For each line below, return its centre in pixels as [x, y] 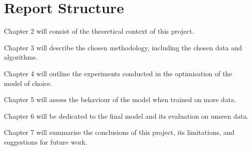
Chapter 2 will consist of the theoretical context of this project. [99, 31]
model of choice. [28, 83]
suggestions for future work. [46, 141]
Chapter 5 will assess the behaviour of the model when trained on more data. [120, 99]
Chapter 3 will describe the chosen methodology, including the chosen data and [123, 47]
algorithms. [21, 57]
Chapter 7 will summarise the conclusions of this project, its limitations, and [119, 132]
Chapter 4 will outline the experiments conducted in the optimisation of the [118, 73]
